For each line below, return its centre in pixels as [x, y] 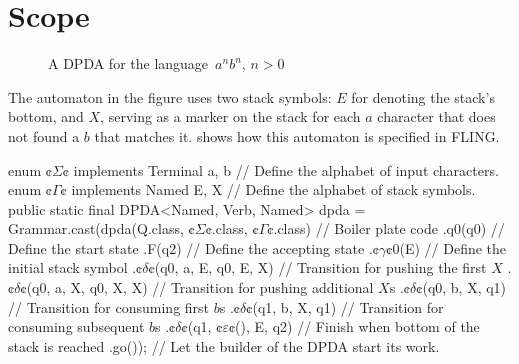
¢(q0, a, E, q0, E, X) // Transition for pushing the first [317, 267]
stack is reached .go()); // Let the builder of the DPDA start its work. [224, 345]
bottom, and [46, 116]
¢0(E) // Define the [446, 247]
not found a [44, 135]
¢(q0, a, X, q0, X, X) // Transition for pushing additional [197, 287]
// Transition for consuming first [109, 306]
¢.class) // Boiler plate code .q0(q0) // [386, 228]
